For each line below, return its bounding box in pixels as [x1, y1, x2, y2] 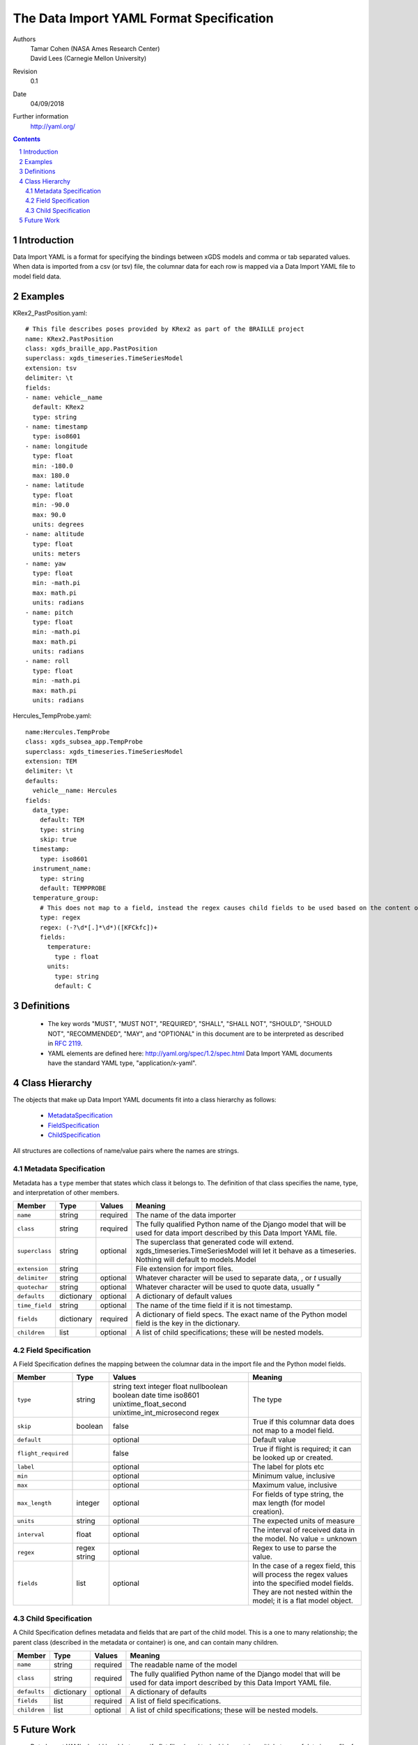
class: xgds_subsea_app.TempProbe [25, 738, 143, 746]
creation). [251, 1507, 284, 1517]
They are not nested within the [251, 1587, 353, 1597]
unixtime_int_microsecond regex [112, 1408, 219, 1418]
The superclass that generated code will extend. [135, 1238, 294, 1247]
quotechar [17, 1283, 49, 1291]
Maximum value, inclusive [251, 1480, 337, 1490]
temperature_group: [32, 894, 99, 902]
